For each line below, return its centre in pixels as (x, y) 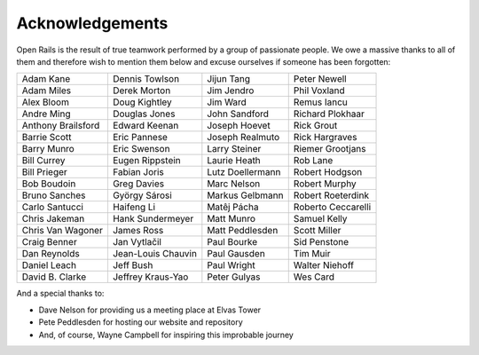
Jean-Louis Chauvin (154, 254)
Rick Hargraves (325, 138)
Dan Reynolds (51, 254)
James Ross (138, 231)
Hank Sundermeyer (153, 219)
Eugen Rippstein (146, 161)
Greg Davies (138, 184)
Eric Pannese (140, 138)
